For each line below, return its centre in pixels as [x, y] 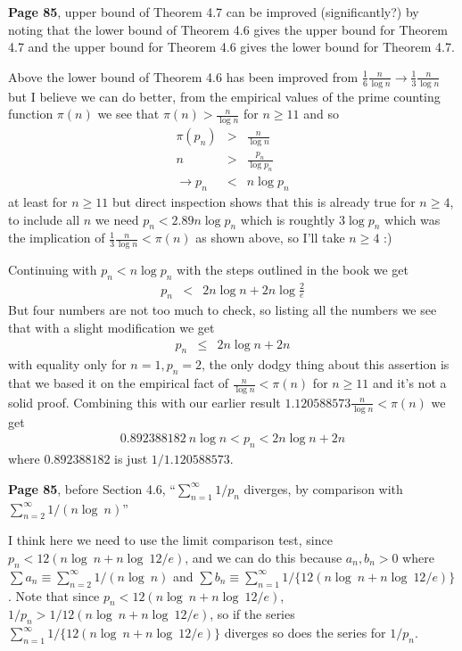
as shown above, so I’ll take [270, 238]
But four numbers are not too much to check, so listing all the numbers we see [223, 310]
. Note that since [54, 595]
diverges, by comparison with [323, 488]
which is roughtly [288, 219]
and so [321, 114]
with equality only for [67, 364]
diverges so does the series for [305, 633]
